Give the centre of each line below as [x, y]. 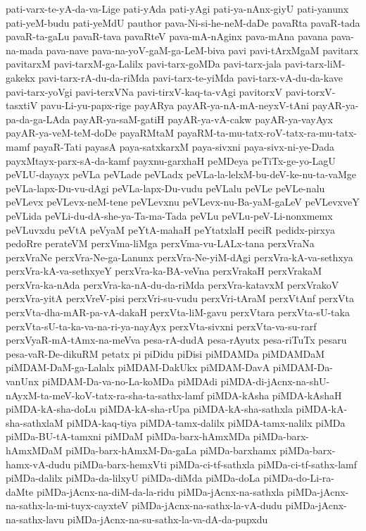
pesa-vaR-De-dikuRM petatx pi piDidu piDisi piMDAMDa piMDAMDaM [165, 353]
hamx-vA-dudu [38, 464]
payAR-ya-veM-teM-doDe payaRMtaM [90, 133]
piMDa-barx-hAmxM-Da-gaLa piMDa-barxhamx [171, 450]
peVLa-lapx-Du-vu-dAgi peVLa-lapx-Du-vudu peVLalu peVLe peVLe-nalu [165, 188]
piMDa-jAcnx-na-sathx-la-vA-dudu [207, 505]
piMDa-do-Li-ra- [299, 478]
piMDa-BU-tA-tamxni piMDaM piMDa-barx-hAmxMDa [128, 436]
